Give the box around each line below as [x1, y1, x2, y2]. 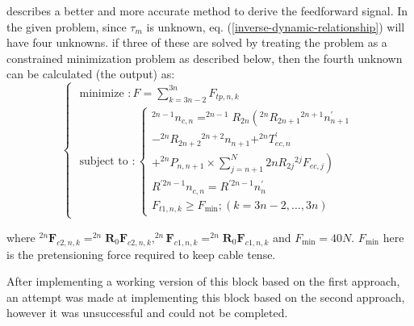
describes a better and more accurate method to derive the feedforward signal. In [6, 2, 408, 19]
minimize [79, 87, 124, 99]
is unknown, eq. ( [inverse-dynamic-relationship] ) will [146, 18, 405, 35]
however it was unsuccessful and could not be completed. [6, 304, 288, 321]
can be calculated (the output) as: [6, 65, 175, 82]
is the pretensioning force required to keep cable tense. [6, 245, 276, 262]
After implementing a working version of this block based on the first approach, [6, 273, 400, 290]
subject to [79, 155, 128, 167]
